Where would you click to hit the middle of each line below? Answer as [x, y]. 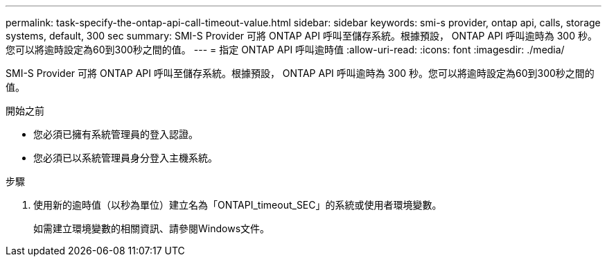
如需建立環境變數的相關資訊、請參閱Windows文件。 [152, 228]
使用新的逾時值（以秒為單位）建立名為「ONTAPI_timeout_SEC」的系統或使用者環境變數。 [238, 205]
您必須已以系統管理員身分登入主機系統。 [125, 158]
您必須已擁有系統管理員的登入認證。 [116, 134]
